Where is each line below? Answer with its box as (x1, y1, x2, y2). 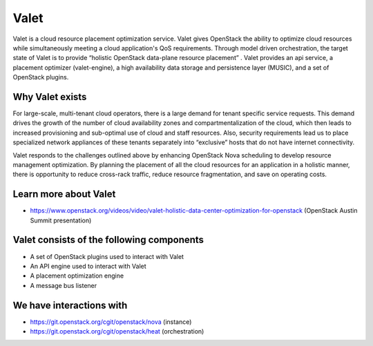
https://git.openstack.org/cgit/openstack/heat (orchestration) (30, 327, 204, 336)
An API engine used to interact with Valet (30, 262, 146, 270)
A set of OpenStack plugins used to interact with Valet (30, 252, 184, 260)
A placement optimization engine (30, 271, 124, 280)
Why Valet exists (12, 90, 87, 103)
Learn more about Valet (12, 189, 116, 200)
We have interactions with (12, 299, 128, 311)
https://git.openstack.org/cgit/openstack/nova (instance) (30, 318, 192, 326)
